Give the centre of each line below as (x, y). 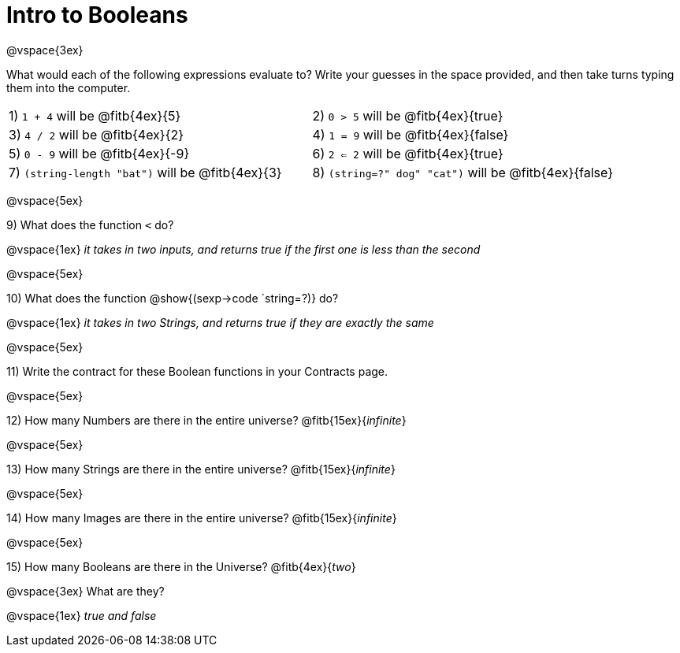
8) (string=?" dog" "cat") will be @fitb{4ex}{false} (463, 172)
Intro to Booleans (97, 15)
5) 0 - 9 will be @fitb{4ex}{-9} (99, 153)
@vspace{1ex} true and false (82, 615)
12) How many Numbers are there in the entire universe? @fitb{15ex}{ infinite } (206, 420)
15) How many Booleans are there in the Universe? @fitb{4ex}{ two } (181, 566)
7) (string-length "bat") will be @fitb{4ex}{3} (145, 172)
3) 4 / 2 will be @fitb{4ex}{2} (97, 134)
